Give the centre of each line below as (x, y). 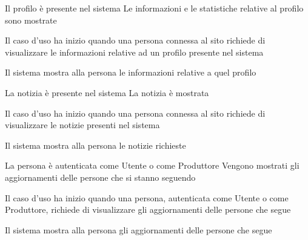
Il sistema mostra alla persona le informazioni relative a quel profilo (131, 72)
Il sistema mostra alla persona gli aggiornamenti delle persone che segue (139, 229)
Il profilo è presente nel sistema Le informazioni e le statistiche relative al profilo (154, 8)
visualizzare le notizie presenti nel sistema (82, 125)
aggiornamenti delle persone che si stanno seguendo (100, 177)
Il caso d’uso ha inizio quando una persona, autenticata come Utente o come (147, 197)
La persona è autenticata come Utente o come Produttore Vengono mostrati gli (152, 165)
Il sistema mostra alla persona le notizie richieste (95, 145)
